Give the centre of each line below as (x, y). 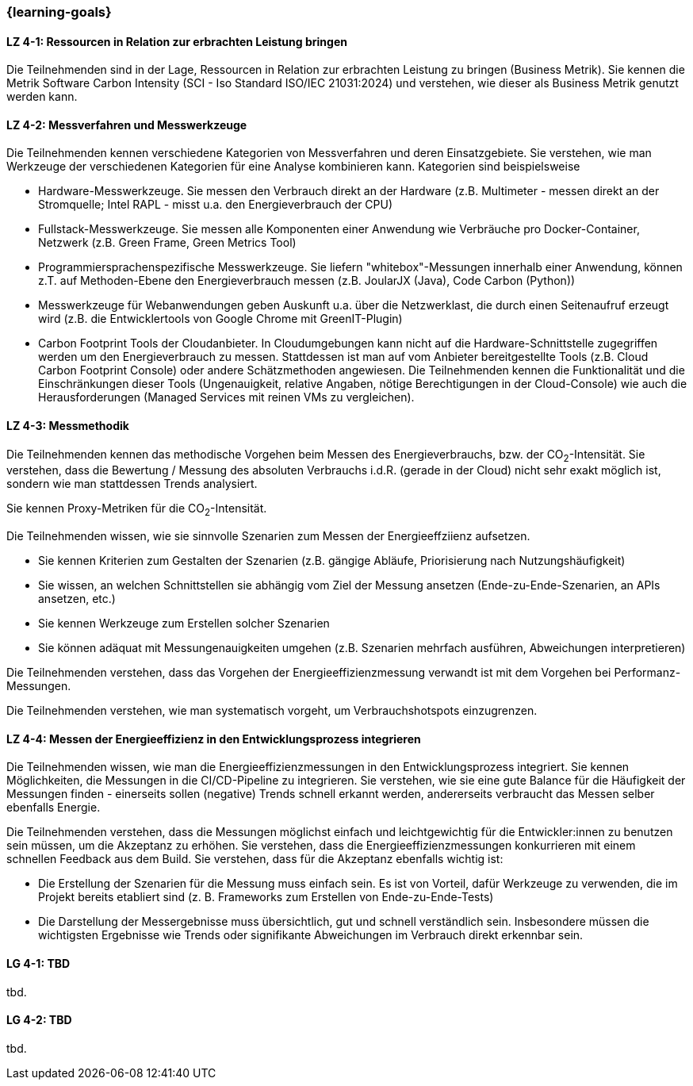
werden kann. (42, 97)
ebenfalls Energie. (54, 808)
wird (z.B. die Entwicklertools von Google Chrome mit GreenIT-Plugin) (220, 319)
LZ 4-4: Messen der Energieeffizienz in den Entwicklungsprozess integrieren (214, 739)
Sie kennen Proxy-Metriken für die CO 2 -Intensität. (137, 510)
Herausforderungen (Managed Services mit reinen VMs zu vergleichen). (226, 397)
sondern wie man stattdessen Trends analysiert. (132, 484)
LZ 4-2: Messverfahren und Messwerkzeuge (127, 125)
